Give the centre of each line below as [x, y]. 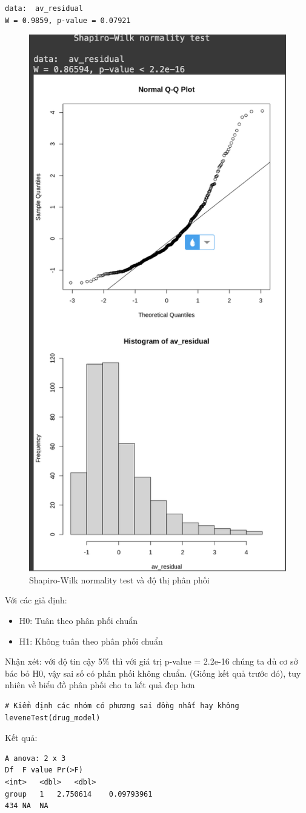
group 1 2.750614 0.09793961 [79, 794]
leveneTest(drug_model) [53, 718]
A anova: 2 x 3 [35, 758]
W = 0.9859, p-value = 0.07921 [68, 20]
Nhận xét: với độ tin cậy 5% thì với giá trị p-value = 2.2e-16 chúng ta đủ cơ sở [151, 661]
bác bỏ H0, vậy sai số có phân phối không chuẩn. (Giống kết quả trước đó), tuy [153, 673]
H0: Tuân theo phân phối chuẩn [78, 621]
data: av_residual [44, 8]
